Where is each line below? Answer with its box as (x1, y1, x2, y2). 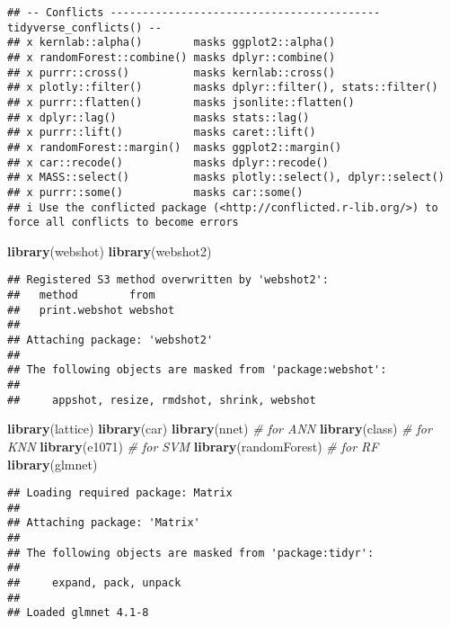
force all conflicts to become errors (7, 216, 239, 229)
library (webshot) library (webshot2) (7, 241, 212, 260)
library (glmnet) (7, 454, 98, 473)
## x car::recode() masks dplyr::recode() (7, 156, 329, 169)
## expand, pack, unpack (7, 577, 181, 590)
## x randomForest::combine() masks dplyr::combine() (7, 50, 336, 64)
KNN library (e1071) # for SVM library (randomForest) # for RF (7, 436, 379, 455)
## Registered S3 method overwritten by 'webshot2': (7, 273, 329, 287)
